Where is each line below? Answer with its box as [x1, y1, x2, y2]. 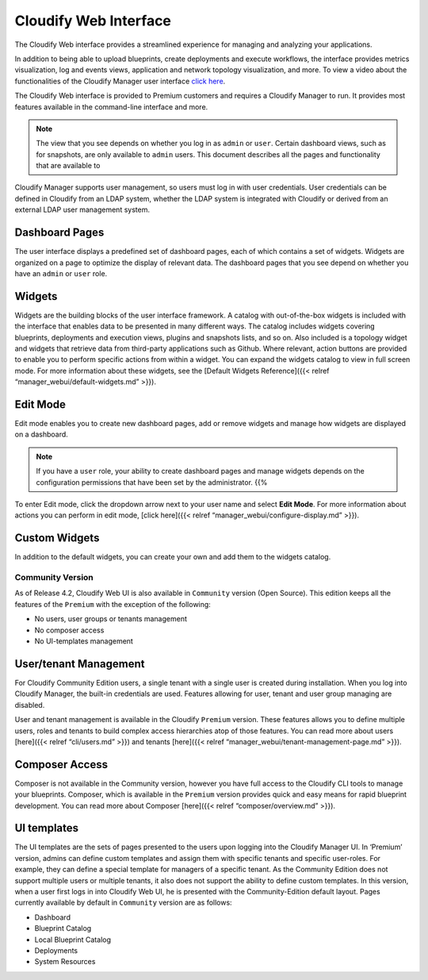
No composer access [34, 625, 105, 635]
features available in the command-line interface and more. [14, 102, 208, 111]
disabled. [14, 700, 45, 709]
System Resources [34, 957, 96, 967]
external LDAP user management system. [14, 205, 151, 214]
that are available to [36, 161, 101, 171]
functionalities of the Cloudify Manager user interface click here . [14, 76, 226, 86]
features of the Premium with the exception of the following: [14, 599, 212, 609]
